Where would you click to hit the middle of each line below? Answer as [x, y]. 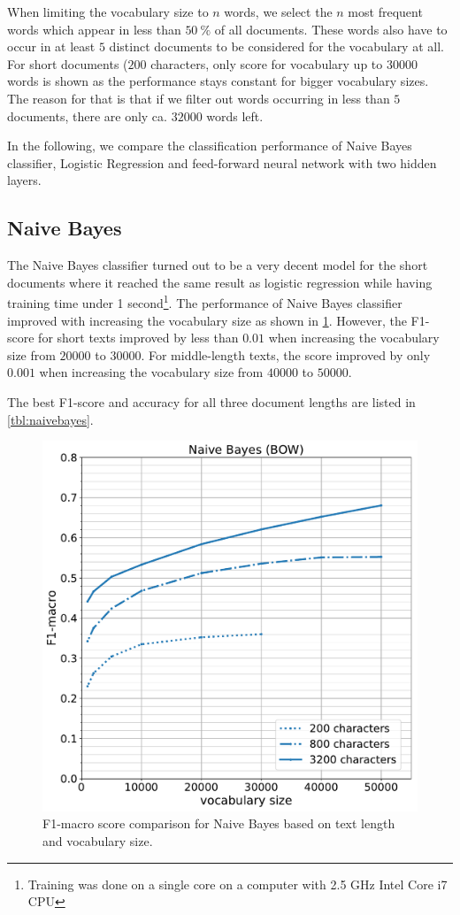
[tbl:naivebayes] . [50, 419]
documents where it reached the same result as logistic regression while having [220, 282]
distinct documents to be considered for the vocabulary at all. [276, 46]
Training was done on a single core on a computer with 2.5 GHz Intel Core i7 [238, 884]
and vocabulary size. [98, 840]
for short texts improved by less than [138, 338]
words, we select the [278, 12]
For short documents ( [68, 63]
